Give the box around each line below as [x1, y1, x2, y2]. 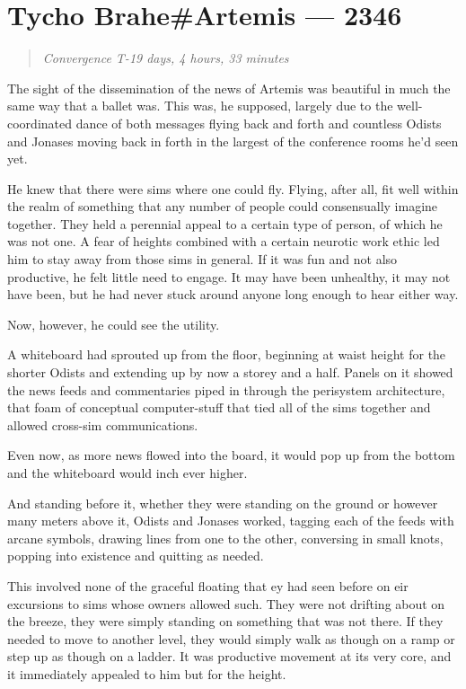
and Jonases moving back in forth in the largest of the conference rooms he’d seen [7, 131, 459, 150]
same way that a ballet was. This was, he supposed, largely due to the [7, 96, 393, 115]
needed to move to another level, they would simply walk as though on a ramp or [7, 629, 455, 648]
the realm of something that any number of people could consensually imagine [7, 197, 438, 216]
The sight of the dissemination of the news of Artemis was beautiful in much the [7, 78, 451, 97]
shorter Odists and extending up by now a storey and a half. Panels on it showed [7, 363, 453, 382]
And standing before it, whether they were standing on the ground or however [7, 493, 438, 512]
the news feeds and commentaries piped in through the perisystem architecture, [7, 380, 445, 399]
